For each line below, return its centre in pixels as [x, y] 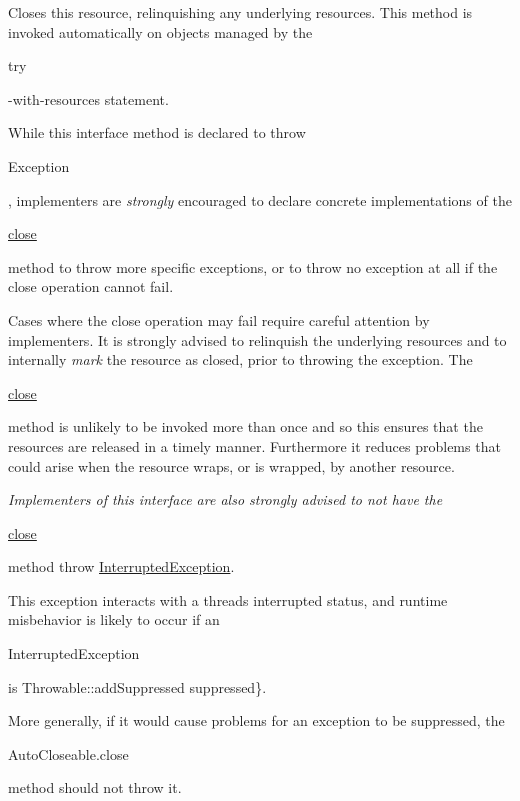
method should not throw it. [95, 787]
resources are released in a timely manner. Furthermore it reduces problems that [254, 445]
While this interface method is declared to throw [157, 132]
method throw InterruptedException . [121, 566]
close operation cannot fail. [91, 286]
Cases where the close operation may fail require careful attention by [219, 319]
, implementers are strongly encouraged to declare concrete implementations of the [260, 199]
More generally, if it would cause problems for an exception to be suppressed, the [256, 720]
